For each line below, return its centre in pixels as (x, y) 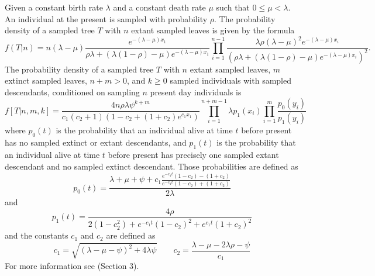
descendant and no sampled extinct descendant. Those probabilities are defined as (152, 166)
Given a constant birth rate (54, 7)
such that (233, 7)
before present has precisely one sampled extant (193, 154)
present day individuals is (196, 92)
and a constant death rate (159, 7)
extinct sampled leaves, (46, 80)
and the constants (37, 235)
